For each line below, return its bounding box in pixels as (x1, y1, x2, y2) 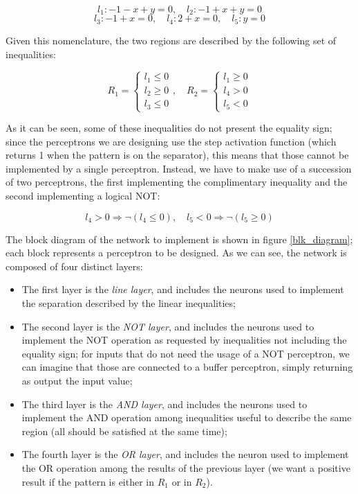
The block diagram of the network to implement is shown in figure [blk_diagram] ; (6, 231, 353, 246)
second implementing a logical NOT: (6, 188, 160, 203)
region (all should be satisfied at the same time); (21, 423, 227, 438)
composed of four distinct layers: (6, 258, 143, 273)
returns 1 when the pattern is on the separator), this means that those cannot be (6, 148, 349, 162)
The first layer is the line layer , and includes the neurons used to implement (21, 282, 344, 297)
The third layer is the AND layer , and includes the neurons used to (21, 396, 308, 411)
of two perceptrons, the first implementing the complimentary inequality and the (6, 175, 348, 189)
